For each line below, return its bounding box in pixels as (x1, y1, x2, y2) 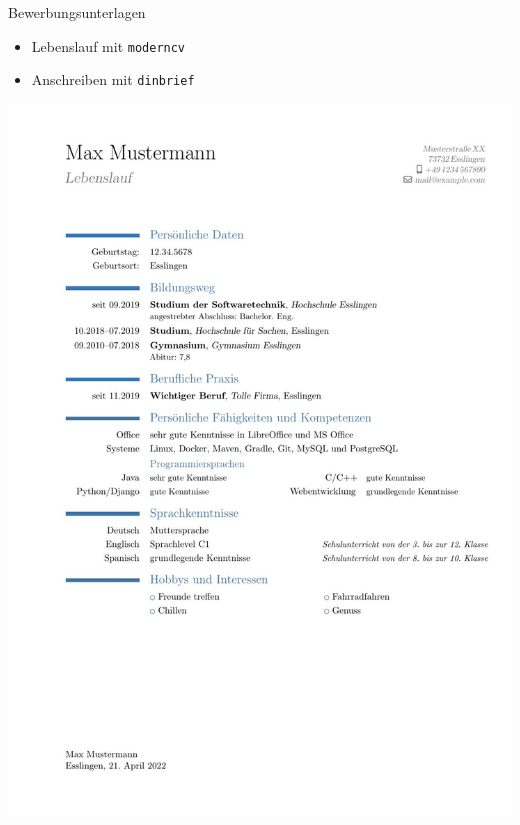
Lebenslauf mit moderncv (31, 35, 186, 56)
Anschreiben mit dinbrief (31, 69, 195, 90)
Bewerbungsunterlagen (8, 2, 146, 22)
